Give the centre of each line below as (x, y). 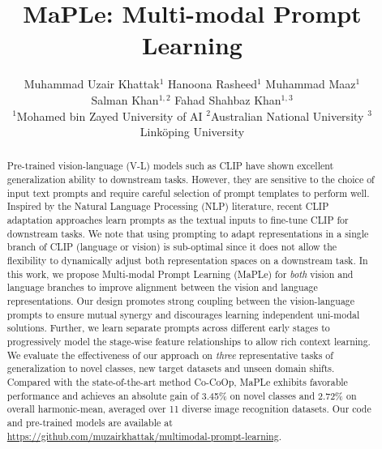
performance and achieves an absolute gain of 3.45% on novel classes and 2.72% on (182, 395)
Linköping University (192, 132)
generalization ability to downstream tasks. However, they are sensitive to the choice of (191, 180)
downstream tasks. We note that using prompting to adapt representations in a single (188, 233)
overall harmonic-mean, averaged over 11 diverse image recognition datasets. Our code (189, 409)
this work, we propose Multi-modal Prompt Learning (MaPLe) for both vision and (180, 274)
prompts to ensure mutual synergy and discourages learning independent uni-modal (183, 314)
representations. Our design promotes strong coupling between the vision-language (181, 301)
